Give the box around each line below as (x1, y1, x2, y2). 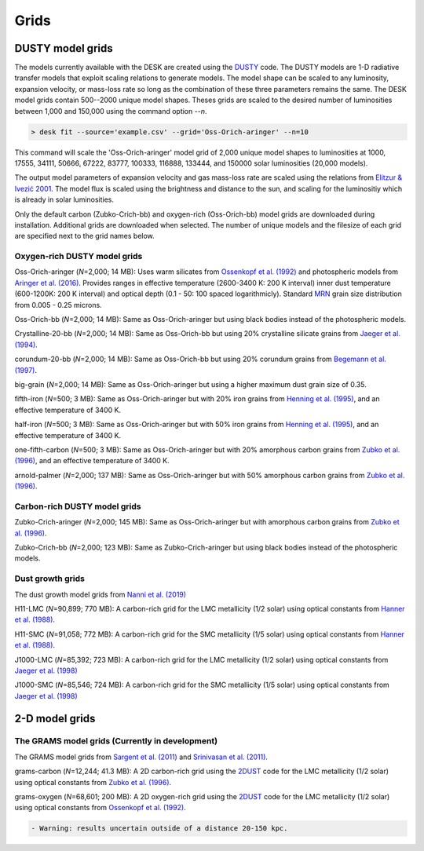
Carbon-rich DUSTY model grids (14, 501, 141, 512)
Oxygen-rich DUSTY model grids (14, 251, 143, 262)
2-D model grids (14, 711, 96, 725)
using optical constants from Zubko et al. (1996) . (14, 777, 172, 787)
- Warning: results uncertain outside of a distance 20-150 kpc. (31, 824, 288, 833)
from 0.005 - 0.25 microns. (14, 300, 102, 309)
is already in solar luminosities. (14, 195, 114, 204)
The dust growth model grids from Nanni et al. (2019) (14, 590, 187, 599)
